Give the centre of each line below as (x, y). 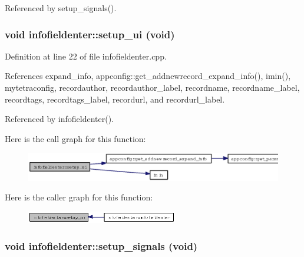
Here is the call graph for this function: (75, 138)
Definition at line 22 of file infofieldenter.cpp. (86, 56)
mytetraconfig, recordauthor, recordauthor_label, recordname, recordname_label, (152, 87)
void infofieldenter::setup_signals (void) (101, 246)
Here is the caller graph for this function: (79, 197)
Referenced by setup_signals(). (61, 8)
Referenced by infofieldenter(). (60, 119)
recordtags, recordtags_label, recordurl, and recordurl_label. (115, 99)
